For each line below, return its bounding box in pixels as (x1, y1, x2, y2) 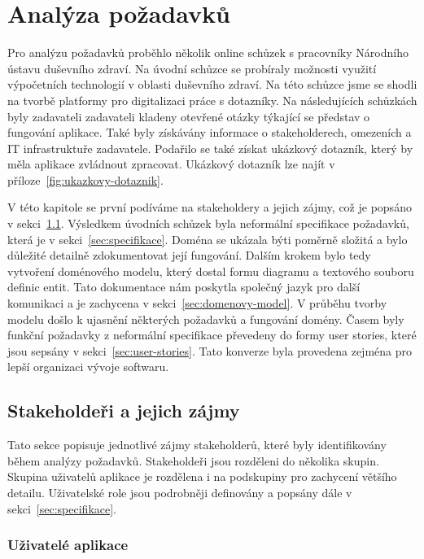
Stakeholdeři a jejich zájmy (7, 398, 240, 423)
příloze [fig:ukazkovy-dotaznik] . (7, 171, 164, 188)
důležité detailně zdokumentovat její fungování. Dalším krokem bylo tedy (7, 247, 371, 264)
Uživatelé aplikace (7, 535, 129, 555)
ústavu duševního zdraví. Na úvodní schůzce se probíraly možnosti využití (7, 59, 377, 76)
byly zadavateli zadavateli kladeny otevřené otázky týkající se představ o (7, 107, 370, 124)
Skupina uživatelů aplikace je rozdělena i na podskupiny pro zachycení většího (7, 468, 397, 485)
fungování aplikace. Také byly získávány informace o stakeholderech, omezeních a (7, 124, 412, 141)
